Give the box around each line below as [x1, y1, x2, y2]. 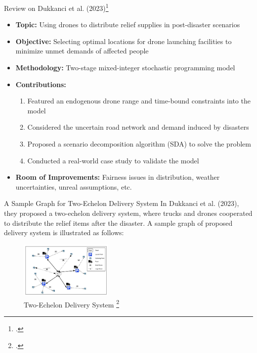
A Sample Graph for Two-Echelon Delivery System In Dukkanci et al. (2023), [4, 198, 239, 208]
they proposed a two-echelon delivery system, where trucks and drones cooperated [4, 207, 253, 218]
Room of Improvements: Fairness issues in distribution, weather [15, 172, 220, 182]
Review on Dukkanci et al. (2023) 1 [4, 1, 109, 13]
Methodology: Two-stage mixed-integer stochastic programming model [15, 62, 235, 73]
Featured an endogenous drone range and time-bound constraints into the [27, 96, 251, 106]
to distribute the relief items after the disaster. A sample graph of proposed [4, 217, 233, 228]
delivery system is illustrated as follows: [4, 227, 124, 238]
